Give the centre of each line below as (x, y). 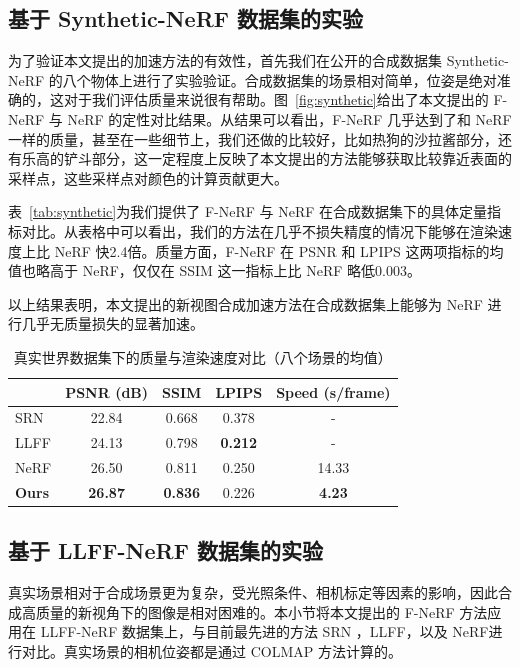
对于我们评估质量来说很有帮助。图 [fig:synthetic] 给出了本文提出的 (276, 99)
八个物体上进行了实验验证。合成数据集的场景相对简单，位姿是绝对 (279, 79)
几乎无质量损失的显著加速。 (112, 323)
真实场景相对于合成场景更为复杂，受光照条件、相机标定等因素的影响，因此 (253, 592)
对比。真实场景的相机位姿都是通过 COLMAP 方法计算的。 (211, 650)
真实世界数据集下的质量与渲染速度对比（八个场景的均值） (202, 356)
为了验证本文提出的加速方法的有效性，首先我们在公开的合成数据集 (225, 60)
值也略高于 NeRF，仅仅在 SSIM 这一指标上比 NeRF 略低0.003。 (214, 270)
